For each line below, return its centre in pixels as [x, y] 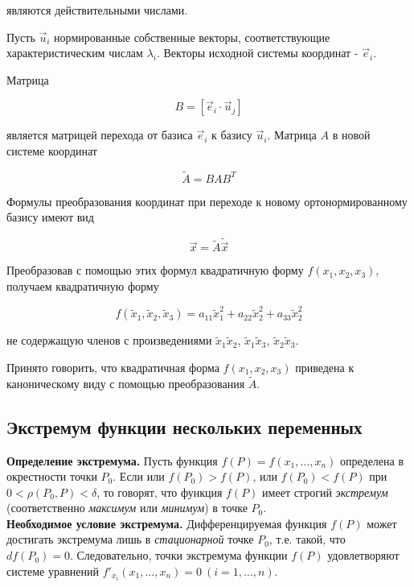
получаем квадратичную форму [83, 286]
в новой [351, 135]
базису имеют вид [50, 217]
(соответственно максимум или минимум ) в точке [127, 508]
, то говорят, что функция [160, 492]
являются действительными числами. [97, 10]
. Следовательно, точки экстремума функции [178, 555]
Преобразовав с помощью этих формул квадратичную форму [155, 270]
